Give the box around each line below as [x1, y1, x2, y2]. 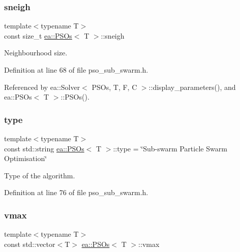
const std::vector [4, 238, 55, 249]
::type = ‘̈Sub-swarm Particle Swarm [113, 143, 227, 153]
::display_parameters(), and [148, 81, 236, 92]
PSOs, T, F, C [92, 81, 137, 92]
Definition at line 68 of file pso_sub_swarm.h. [4, 65, 148, 75]
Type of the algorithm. [4, 170, 75, 180]
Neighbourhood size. [4, 47, 68, 58]
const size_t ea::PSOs [4, 30, 72, 41]
